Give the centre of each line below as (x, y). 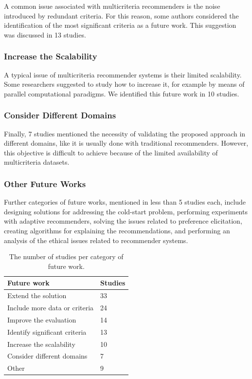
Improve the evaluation (42, 319)
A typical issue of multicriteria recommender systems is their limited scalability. (123, 74)
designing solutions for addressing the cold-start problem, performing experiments (126, 211)
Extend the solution (37, 295)
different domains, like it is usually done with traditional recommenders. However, (126, 143)
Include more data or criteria (51, 308)
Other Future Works (45, 183)
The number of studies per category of (66, 256)
